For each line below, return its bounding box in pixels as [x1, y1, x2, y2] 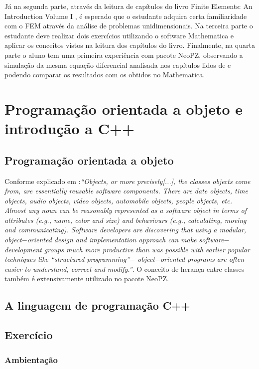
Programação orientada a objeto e [4, 98, 243, 119]
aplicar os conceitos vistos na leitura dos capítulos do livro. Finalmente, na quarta [4, 40, 255, 50]
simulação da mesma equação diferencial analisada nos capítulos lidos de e [4, 59, 231, 70]
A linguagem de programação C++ [4, 298, 190, 313]
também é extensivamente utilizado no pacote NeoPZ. [4, 273, 169, 284]
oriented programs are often [160, 254, 245, 264]
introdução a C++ [4, 118, 134, 139]
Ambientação [4, 353, 58, 366]
